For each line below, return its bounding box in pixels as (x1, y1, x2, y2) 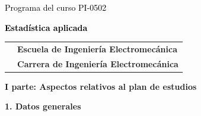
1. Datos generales (5, 100, 81, 112)
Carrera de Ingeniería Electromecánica (17, 57, 178, 70)
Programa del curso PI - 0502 (5, 1, 107, 13)
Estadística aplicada (5, 21, 88, 33)
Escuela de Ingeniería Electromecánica (17, 42, 178, 55)
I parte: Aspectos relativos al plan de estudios (5, 80, 197, 92)
